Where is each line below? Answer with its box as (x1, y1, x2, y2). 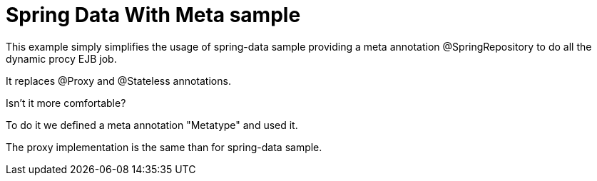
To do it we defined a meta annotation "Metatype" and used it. (6, 118, 298, 131)
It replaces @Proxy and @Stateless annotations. (6, 74, 231, 87)
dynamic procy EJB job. (6, 52, 117, 65)
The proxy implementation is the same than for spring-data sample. (6, 140, 322, 153)
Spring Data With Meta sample (6, 3, 301, 27)
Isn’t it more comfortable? (6, 96, 126, 109)
